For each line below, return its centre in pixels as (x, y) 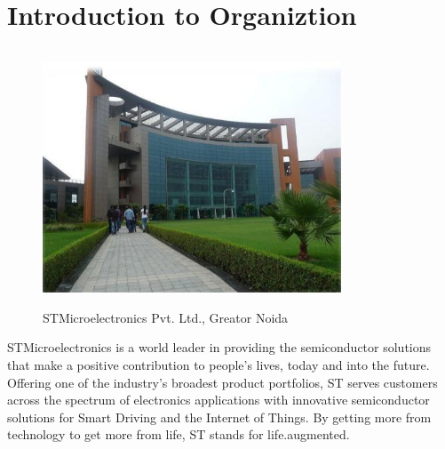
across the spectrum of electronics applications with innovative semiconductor (219, 400)
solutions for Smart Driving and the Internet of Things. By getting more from (219, 417)
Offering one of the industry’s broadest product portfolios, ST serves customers (222, 382)
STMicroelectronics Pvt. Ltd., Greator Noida (166, 317)
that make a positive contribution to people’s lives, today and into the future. (219, 364)
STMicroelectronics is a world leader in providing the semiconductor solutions (219, 347)
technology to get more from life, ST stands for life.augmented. (179, 434)
